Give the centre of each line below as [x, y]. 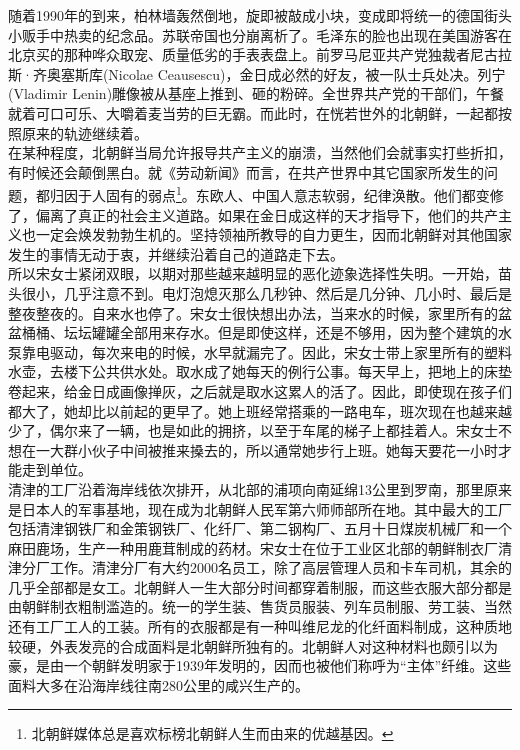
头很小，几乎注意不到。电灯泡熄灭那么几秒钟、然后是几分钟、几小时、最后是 [260, 292]
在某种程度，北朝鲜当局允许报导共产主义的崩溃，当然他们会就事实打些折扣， [260, 152]
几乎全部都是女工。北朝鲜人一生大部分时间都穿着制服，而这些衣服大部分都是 [260, 586]
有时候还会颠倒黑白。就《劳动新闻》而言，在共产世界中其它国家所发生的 [246, 171]
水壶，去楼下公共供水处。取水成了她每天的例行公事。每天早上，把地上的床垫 [260, 371]
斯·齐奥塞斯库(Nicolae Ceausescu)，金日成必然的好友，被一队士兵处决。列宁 [257, 73]
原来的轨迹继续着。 [84, 132]
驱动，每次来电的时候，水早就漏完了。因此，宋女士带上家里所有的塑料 [280, 351]
